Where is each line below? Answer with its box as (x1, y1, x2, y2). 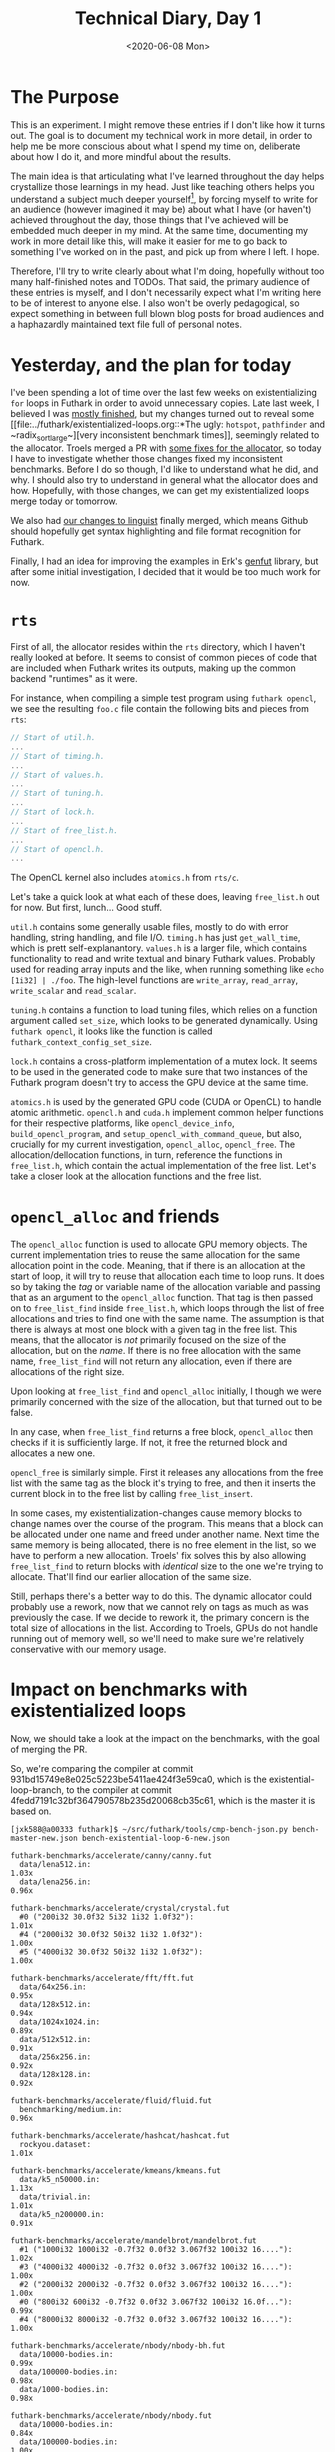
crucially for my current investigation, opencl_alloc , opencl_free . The (10, 1138, 296, 1151)
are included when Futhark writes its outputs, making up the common (10, 662, 297, 674)
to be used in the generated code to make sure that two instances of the (10, 1066, 308, 1078)
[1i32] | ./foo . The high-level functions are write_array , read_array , (10, 974, 299, 986)
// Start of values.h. (10, 770, 105, 780)
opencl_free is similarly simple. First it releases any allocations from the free (10, 1467, 324, 1479)
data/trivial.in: (19, 2192, 92, 2202)
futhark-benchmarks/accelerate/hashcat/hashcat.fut (10, 2131, 230, 2141)
